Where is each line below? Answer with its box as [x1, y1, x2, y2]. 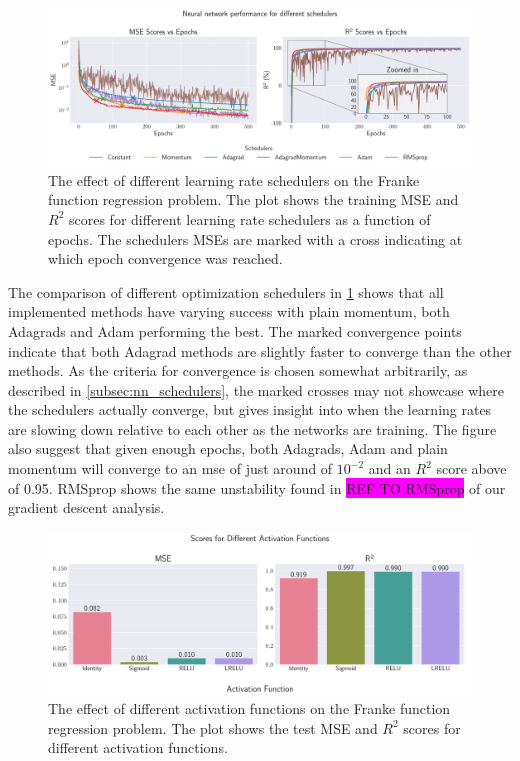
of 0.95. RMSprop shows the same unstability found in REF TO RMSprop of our [8, 477, 506, 498]
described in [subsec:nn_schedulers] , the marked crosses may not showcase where [8, 379, 504, 400]
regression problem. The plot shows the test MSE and [48, 717, 378, 738]
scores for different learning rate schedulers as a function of [68, 208, 431, 229]
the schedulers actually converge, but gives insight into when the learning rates [8, 399, 492, 420]
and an [368, 458, 411, 479]
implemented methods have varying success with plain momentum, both [8, 301, 450, 322]
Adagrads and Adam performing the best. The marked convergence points [8, 320, 462, 341]
